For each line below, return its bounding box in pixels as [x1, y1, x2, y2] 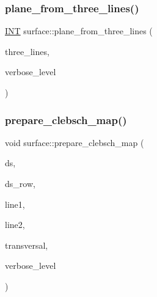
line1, [5, 197, 25, 210]
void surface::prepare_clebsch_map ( [5, 136, 144, 148]
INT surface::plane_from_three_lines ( [5, 24, 153, 37]
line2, [5, 218, 25, 231]
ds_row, [5, 177, 35, 189]
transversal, [5, 238, 48, 251]
